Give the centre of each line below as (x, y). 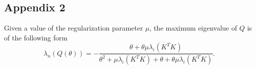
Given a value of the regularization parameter (74, 28)
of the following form (36, 37)
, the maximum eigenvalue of (193, 28)
